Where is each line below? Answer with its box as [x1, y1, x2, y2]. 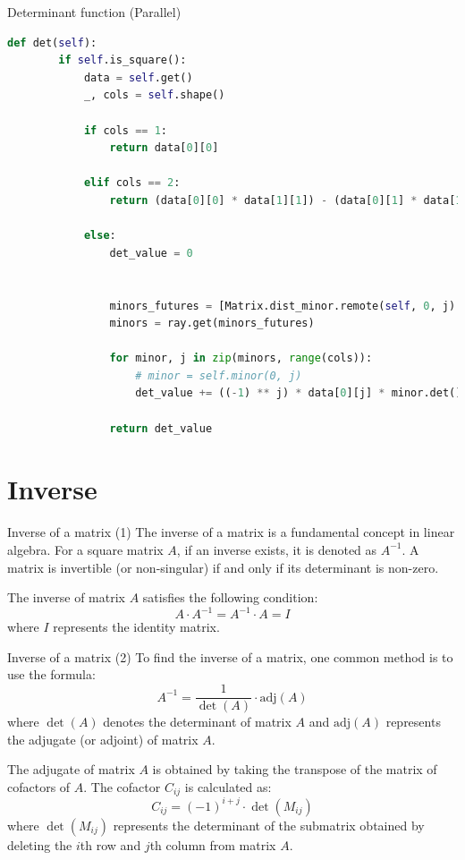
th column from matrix [149, 835, 276, 854]
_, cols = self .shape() [83, 89, 225, 102]
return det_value [109, 421, 213, 435]
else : [83, 229, 116, 243]
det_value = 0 [109, 246, 193, 260]
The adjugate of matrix [7, 760, 135, 779]
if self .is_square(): [58, 54, 187, 67]
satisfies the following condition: [142, 588, 318, 607]
